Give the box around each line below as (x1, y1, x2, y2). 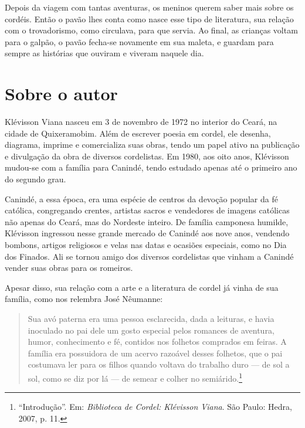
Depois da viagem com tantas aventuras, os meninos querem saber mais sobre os (5, 1, 294, 13)
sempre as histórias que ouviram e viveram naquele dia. (5, 47, 204, 59)
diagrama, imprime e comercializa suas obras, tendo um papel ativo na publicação (5, 138, 300, 151)
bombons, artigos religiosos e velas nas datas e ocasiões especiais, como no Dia (5, 239, 287, 251)
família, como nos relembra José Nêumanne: (5, 293, 163, 305)
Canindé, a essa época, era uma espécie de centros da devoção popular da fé (5, 192, 278, 205)
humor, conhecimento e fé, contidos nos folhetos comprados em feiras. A (28, 335, 287, 348)
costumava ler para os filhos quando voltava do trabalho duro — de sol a (28, 358, 290, 371)
